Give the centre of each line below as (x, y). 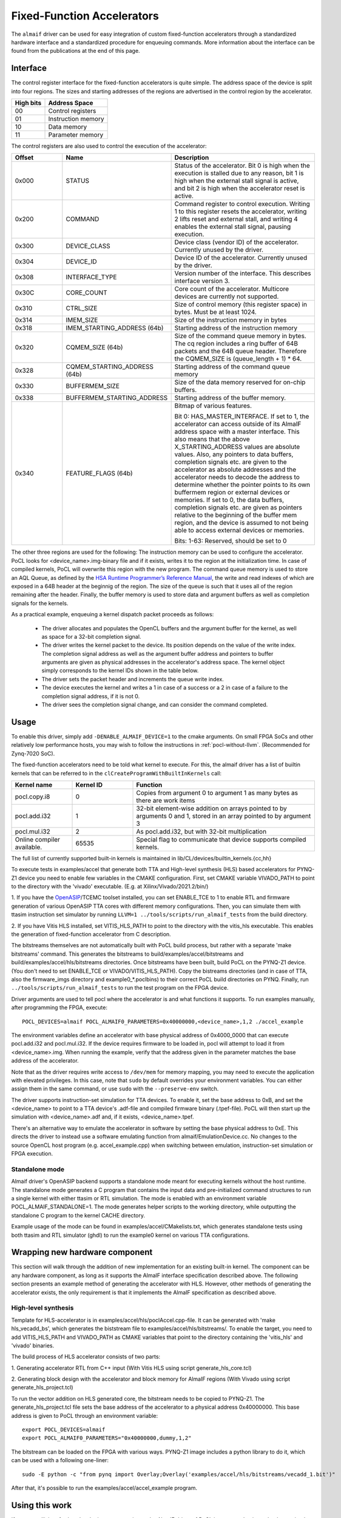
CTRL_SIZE (82, 308)
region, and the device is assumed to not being (241, 523)
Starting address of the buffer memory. (230, 398)
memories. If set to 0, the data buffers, (229, 500)
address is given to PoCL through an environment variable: (85, 1415)
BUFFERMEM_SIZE (93, 386)
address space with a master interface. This (237, 432)
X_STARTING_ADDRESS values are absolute (237, 447)
